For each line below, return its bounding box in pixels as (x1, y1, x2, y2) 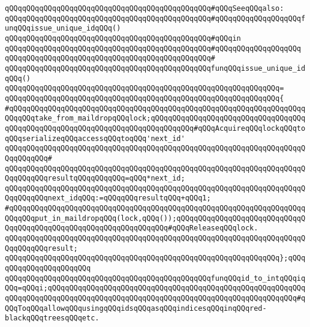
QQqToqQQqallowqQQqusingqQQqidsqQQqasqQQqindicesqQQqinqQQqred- (5, 304, 267, 313)
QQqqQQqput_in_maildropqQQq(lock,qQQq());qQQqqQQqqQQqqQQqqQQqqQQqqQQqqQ (5, 214, 306, 223)
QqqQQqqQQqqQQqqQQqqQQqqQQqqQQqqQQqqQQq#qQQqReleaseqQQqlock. (5, 224, 258, 233)
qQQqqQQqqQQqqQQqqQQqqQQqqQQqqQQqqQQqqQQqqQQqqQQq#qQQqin (5, 34, 241, 43)
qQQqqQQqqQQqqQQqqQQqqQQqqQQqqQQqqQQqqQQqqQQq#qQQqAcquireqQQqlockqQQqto (5, 124, 306, 133)
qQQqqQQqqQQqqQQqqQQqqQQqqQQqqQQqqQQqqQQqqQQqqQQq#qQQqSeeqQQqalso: (5, 4, 284, 13)
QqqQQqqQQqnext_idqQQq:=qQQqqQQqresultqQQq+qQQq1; (5, 194, 211, 203)
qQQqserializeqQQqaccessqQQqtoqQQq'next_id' (5, 134, 185, 143)
